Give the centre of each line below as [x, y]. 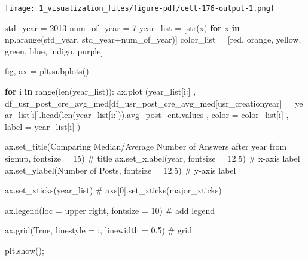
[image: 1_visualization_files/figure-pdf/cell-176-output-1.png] [140, 8]
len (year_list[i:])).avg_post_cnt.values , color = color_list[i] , [175, 115]
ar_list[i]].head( [33, 115]
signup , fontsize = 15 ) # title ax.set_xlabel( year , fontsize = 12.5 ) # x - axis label [153, 158]
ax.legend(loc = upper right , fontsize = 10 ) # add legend [110, 210]
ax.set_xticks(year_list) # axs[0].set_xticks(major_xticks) [113, 190]
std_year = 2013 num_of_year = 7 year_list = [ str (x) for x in [122, 27]
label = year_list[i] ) [43, 126]
